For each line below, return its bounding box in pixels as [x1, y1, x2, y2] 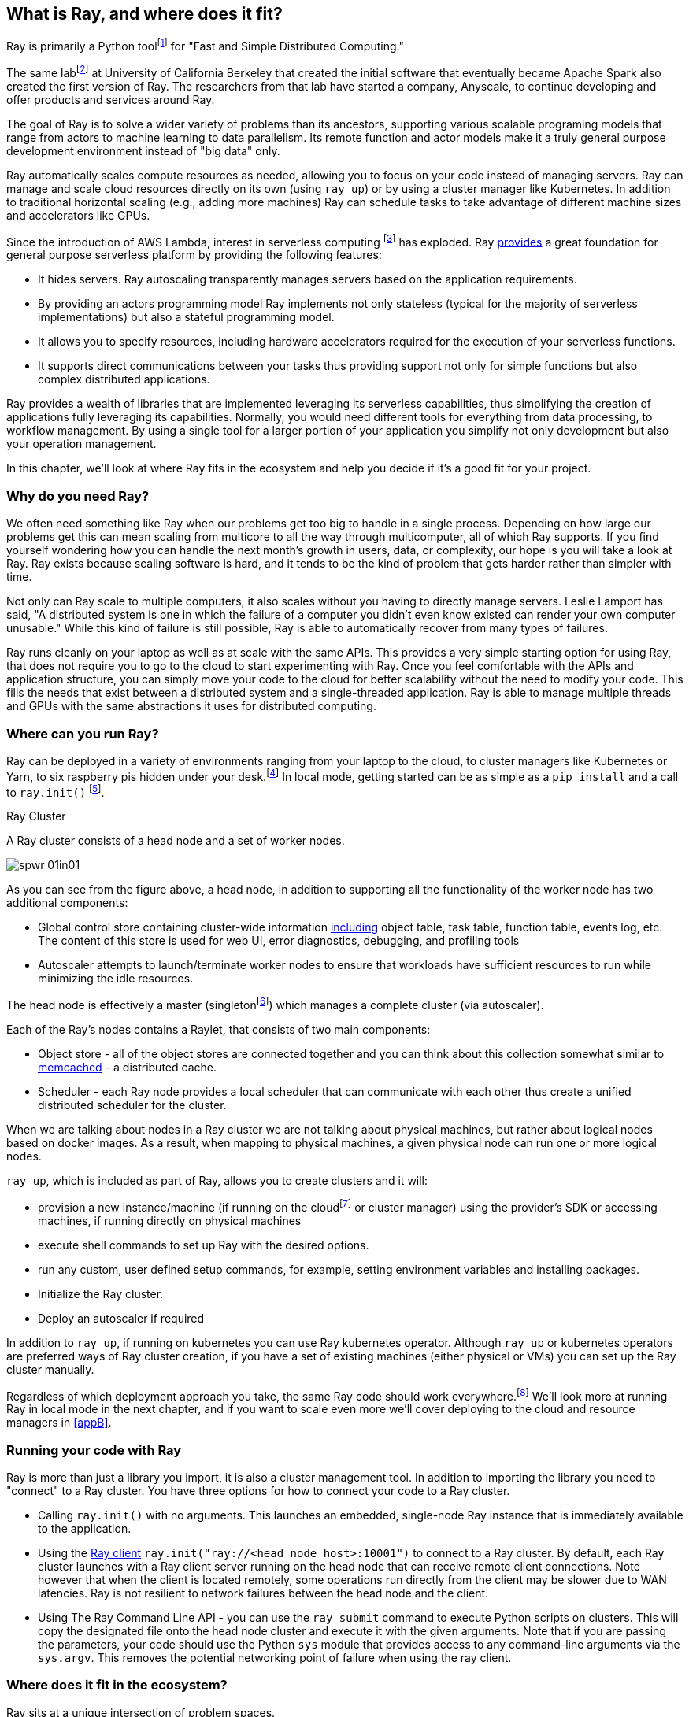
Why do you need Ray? [6, 487, 150, 504]
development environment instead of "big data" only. [6, 143, 280, 157]
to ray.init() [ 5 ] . [6, 783, 105, 799]
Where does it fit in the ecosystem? [6, 1677, 228, 1693]
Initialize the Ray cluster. [38, 1286, 164, 1301]
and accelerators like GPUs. [6, 208, 150, 222]
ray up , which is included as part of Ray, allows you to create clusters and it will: [6, 1173, 428, 1187]
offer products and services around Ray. [6, 92, 215, 106]
